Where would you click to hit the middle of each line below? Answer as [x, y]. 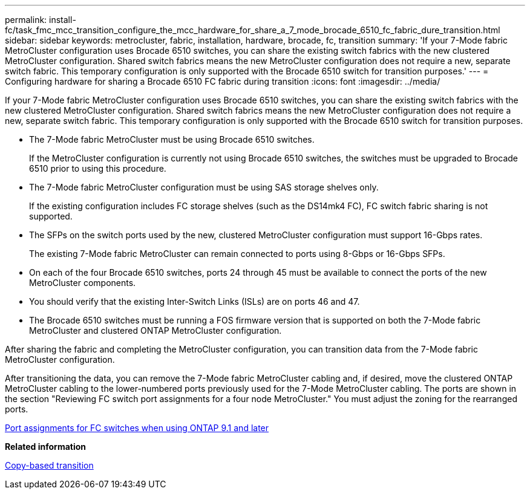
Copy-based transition [49, 465]
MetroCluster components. [83, 283]
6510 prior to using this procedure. [98, 168]
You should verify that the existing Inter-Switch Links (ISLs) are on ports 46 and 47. [195, 301]
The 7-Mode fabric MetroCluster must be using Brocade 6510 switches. [172, 139]
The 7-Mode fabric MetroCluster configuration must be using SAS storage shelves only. [204, 187]
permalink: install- [41, 20]
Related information [46, 447]
